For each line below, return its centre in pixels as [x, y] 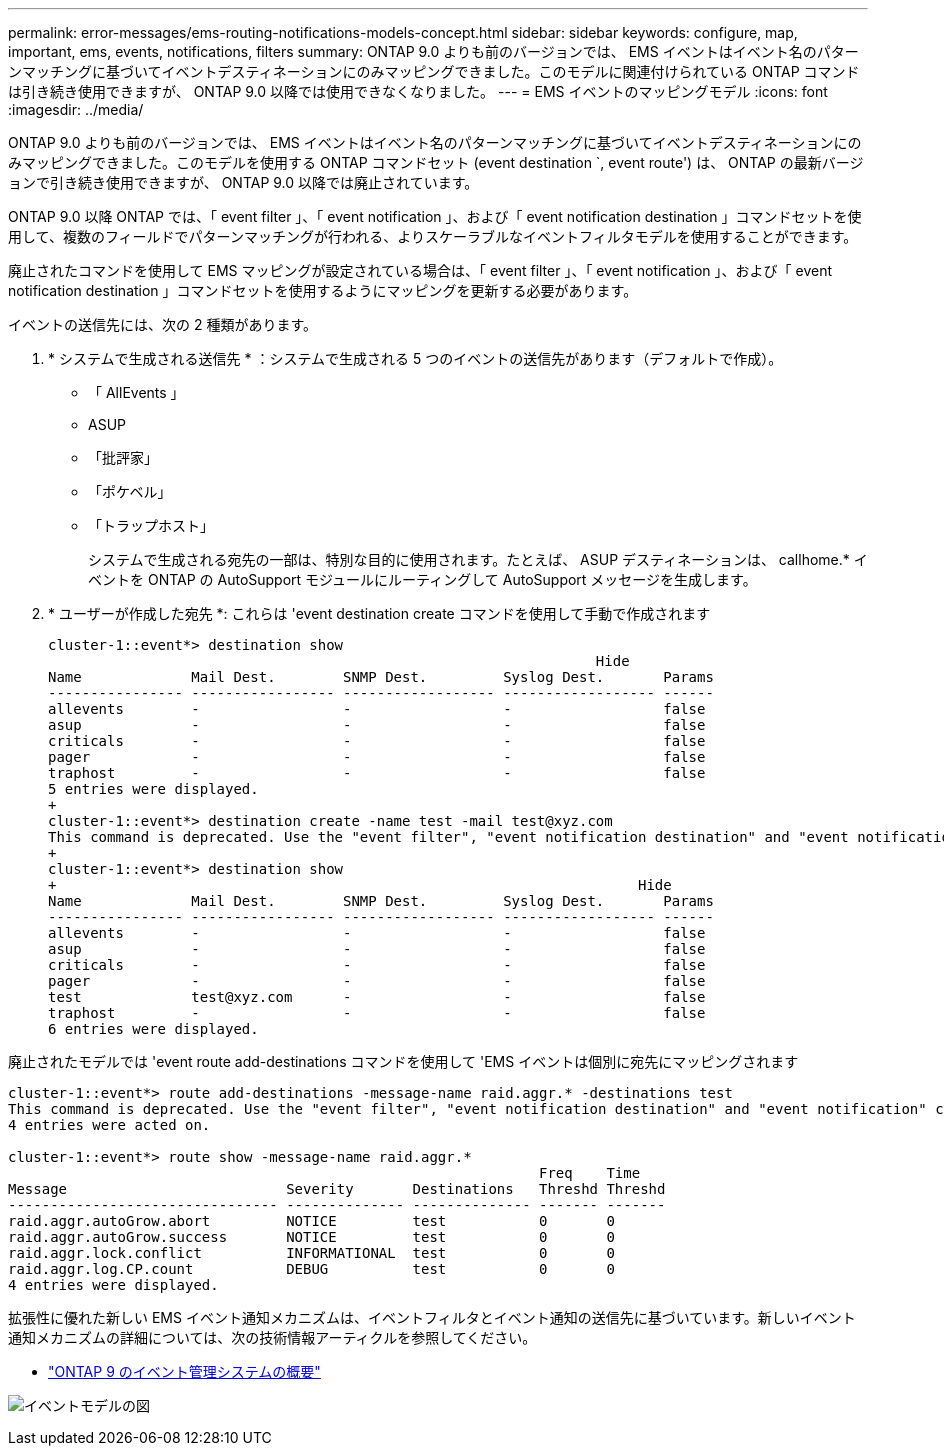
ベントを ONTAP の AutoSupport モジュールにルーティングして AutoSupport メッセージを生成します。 [422, 579]
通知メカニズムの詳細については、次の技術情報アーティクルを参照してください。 [272, 1337]
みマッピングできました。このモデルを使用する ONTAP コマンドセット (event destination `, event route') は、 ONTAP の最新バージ [436, 162]
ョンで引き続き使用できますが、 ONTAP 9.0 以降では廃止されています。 [243, 182]
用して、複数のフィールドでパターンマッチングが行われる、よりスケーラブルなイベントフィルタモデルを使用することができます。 [433, 236]
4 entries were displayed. [113, 1285]
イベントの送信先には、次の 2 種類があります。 [163, 324]
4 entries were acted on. [109, 1125]
